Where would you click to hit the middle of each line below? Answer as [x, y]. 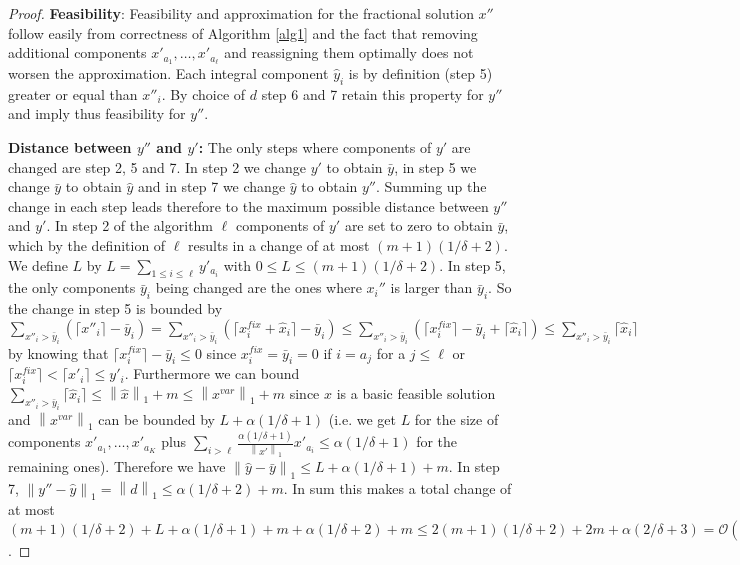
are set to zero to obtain [418, 225]
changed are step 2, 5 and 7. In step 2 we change [157, 166]
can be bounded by [156, 419]
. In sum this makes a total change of [397, 488]
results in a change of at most [279, 245]
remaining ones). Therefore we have [117, 466]
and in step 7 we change [212, 186]
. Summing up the [431, 186]
